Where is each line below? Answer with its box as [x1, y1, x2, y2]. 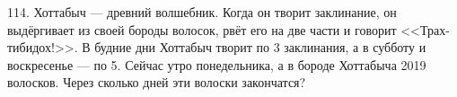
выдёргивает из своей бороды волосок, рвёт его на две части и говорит [7, 20, 397, 39]
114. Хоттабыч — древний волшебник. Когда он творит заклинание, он [7, 3, 397, 21]
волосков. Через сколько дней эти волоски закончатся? [7, 73, 306, 92]
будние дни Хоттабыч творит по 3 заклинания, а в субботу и [94, 38, 426, 57]
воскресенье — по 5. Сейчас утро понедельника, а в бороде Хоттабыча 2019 [7, 55, 426, 74]
